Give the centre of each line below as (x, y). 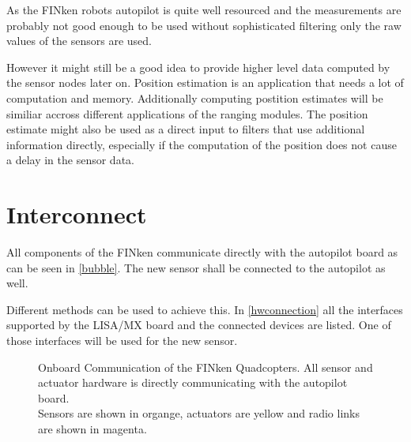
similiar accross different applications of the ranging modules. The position (187, 113)
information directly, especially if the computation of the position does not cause (202, 144)
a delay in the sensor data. (70, 160)
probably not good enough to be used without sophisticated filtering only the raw (204, 25)
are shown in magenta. (92, 429)
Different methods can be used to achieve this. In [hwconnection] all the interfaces (205, 309)
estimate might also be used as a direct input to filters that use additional (186, 129)
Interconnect (77, 214)
